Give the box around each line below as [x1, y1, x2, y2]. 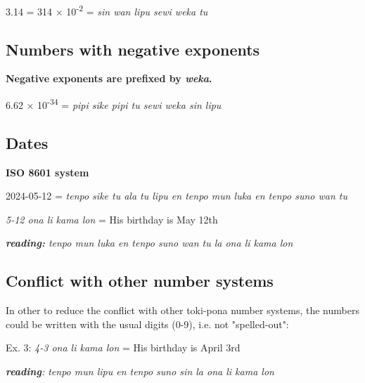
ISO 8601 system [6, 164, 89, 179]
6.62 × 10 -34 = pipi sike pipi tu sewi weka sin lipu [6, 96, 222, 112]
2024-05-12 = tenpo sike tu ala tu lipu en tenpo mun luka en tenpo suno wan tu [6, 188, 347, 203]
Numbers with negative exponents [6, 38, 260, 60]
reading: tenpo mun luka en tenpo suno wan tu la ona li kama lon [6, 235, 293, 250]
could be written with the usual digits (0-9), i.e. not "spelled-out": [6, 316, 289, 331]
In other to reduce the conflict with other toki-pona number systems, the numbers [6, 303, 359, 318]
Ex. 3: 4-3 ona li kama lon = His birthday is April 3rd [6, 340, 241, 355]
